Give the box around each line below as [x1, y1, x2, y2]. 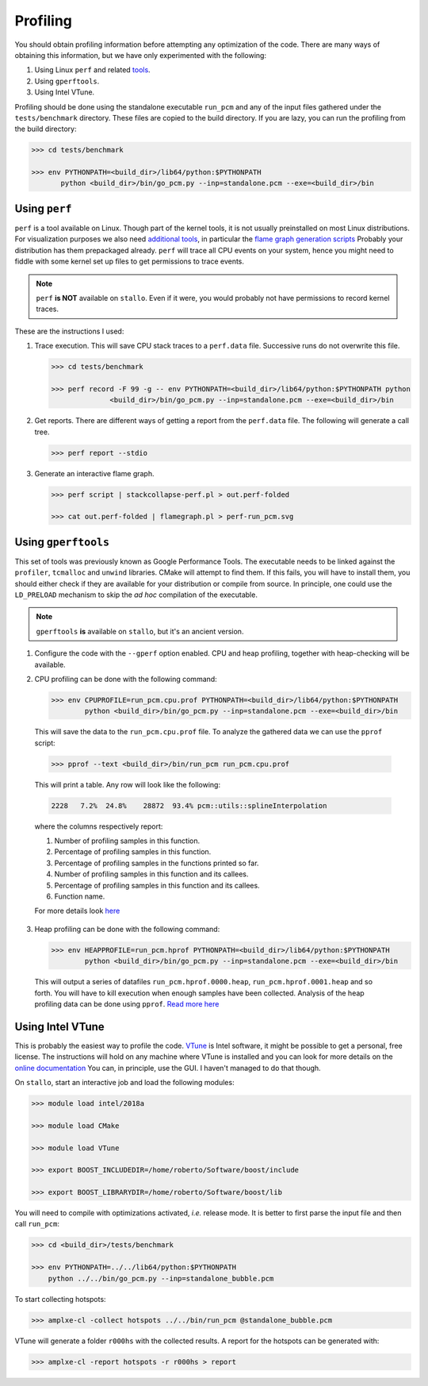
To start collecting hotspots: [14, 1294, 106, 1303]
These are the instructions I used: [14, 326, 124, 336]
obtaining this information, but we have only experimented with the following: [14, 50, 267, 60]
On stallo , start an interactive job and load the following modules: [14, 1077, 235, 1087]
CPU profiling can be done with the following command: [34, 674, 217, 683]
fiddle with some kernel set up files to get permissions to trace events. [14, 256, 245, 266]
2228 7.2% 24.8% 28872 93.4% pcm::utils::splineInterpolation [51, 801, 327, 810]
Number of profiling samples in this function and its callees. [54, 869, 249, 879]
